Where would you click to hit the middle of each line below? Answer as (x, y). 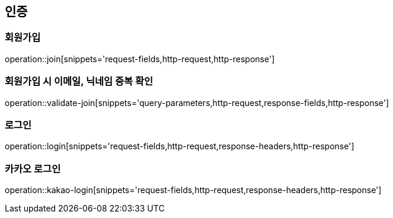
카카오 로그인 (33, 169)
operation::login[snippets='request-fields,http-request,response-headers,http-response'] (180, 146)
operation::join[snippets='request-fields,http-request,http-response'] (140, 59)
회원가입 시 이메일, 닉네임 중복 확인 (79, 81)
